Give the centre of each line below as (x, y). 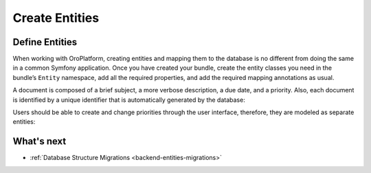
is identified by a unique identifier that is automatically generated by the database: (129, 100)
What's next (40, 141)
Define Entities (45, 42)
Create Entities (56, 18)
